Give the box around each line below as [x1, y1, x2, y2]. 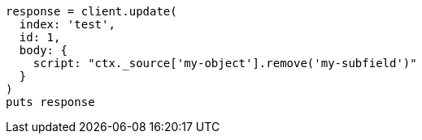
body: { [19, 44, 67, 57]
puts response [6, 95, 95, 108]
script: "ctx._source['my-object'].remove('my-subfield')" [33, 57, 417, 70]
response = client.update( [6, 5, 177, 18]
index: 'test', [19, 18, 115, 31]
